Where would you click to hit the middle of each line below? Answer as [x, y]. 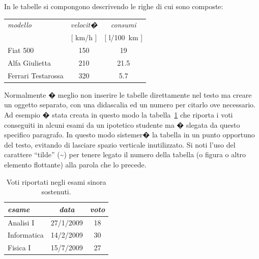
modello [20, 25]
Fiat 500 [21, 50]
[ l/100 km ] [124, 37]
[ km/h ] [84, 37]
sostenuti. [56, 192]
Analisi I [21, 222]
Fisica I [19, 248]
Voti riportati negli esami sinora [56, 181]
